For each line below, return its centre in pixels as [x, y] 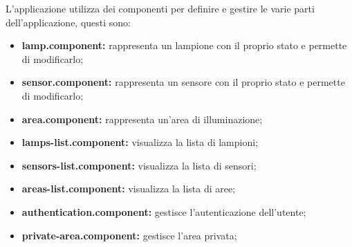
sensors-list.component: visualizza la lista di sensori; [139, 165]
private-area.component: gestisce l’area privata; [129, 235]
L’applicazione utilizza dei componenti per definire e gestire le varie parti [160, 8]
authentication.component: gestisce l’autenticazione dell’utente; [164, 211]
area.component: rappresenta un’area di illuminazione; [142, 119]
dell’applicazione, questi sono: [68, 22]
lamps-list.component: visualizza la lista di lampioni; [140, 142]
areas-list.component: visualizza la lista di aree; [129, 189]
